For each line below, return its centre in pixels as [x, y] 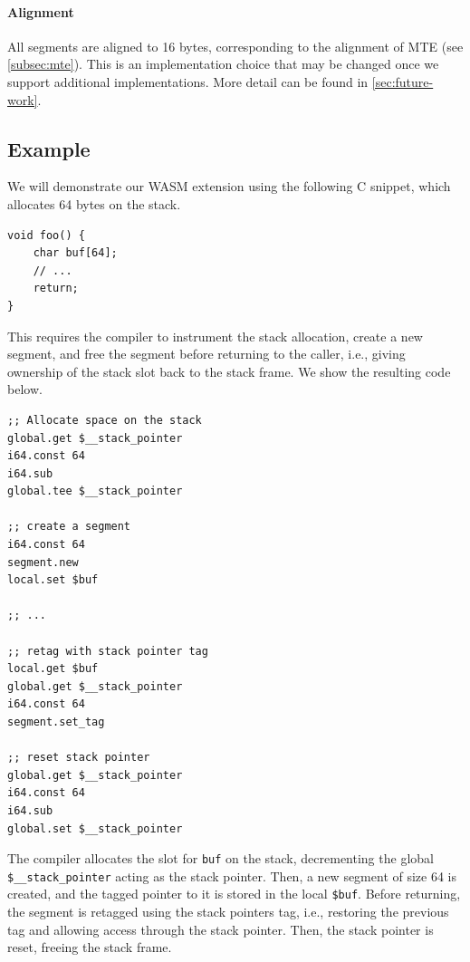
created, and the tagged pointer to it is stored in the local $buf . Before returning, [234, 894]
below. [25, 389]
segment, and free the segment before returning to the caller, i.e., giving [206, 354]
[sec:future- [403, 81]
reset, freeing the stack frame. [90, 947]
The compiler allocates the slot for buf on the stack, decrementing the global [221, 858]
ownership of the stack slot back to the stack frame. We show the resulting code [229, 371]
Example [49, 148]
